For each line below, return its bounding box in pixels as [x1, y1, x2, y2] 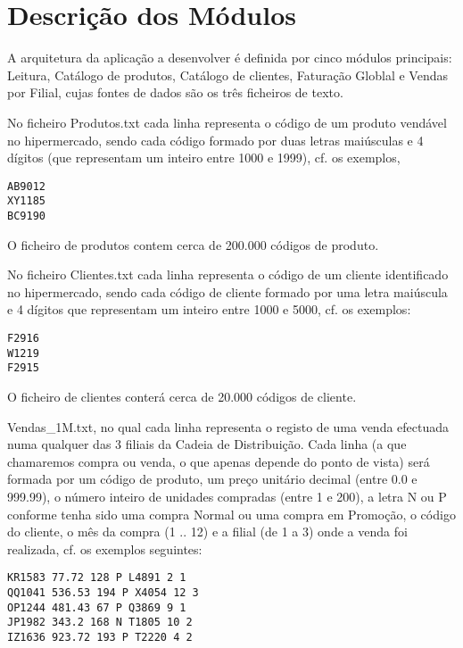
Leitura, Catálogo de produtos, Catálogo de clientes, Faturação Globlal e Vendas [7, 65, 448, 84]
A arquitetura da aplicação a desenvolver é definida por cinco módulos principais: [7, 48, 452, 67]
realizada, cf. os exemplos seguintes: [7, 539, 203, 558]
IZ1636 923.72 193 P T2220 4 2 [7, 630, 193, 644]
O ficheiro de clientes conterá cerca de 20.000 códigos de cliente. [7, 387, 357, 405]
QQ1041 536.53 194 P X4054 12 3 [7, 586, 199, 599]
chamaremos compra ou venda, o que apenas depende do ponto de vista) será [7, 452, 430, 470]
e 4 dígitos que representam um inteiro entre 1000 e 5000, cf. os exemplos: [7, 300, 411, 319]
